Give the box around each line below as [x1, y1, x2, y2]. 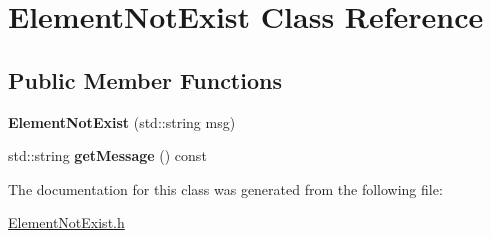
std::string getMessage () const [8, 145, 207, 166]
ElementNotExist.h [8, 212, 125, 233]
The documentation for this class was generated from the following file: [8, 178, 443, 199]
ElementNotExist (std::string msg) [8, 111, 236, 132]
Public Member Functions [8, 64, 282, 95]
